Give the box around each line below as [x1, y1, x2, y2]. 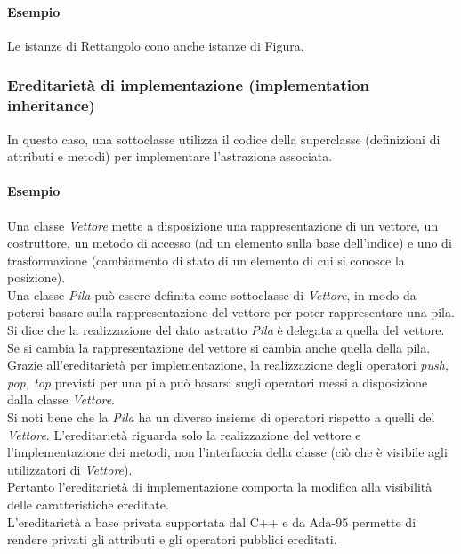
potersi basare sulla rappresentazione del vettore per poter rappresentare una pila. [7, 303, 455, 322]
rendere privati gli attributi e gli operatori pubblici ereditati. [7, 530, 337, 549]
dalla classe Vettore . [7, 390, 116, 409]
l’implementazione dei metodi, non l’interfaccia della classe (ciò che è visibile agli [7, 443, 448, 461]
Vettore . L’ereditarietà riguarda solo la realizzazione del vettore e [7, 425, 361, 444]
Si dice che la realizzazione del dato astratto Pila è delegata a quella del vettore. [7, 321, 445, 339]
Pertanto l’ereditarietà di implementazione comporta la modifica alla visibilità [7, 477, 433, 496]
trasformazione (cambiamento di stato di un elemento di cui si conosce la [7, 250, 405, 269]
